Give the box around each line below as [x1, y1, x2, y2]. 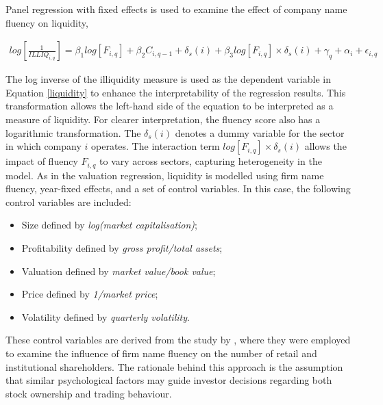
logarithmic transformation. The [5, 125, 141, 140]
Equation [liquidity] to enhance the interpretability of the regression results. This [5, 85, 346, 99]
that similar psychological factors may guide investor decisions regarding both [5, 373, 332, 387]
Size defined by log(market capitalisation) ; [21, 218, 197, 232]
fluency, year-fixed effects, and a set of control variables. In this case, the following [5, 181, 351, 196]
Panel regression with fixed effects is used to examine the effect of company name [5, 2, 347, 16]
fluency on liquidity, [5, 15, 88, 29]
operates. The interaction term [91, 139, 220, 153]
